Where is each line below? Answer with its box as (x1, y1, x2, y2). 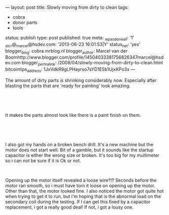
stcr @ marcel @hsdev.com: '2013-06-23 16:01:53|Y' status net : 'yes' (5, 41, 141, 49)
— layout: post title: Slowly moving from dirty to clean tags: (5, 5, 129, 10)
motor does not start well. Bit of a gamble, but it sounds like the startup (5, 147, 154, 153)
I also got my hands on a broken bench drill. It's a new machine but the (5, 141, 153, 147)
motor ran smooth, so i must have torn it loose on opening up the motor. (5, 182, 156, 189)
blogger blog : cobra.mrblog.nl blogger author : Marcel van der (5, 48, 128, 55)
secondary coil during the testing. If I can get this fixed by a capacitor (5, 198, 151, 204)
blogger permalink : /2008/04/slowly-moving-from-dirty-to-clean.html (21, 60, 163, 67)
